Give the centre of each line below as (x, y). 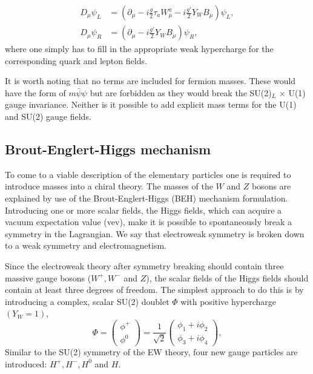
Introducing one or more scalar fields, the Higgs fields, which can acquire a (143, 210)
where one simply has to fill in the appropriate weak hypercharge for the (139, 49)
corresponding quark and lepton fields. (76, 60)
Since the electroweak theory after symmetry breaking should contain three (144, 265)
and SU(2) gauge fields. (48, 116)
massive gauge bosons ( (48, 277)
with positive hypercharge (228, 301)
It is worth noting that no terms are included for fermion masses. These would (150, 81)
